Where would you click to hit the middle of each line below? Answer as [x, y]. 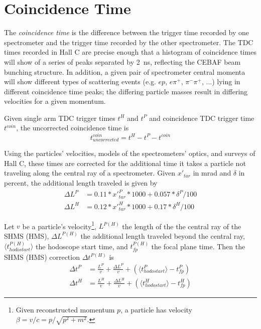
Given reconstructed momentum [65, 309]
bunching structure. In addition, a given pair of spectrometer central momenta [125, 71]
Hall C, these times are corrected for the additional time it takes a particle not [125, 163]
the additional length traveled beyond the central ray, [163, 235]
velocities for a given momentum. [55, 101]
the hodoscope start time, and [82, 246]
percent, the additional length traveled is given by [81, 183]
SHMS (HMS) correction [42, 257]
